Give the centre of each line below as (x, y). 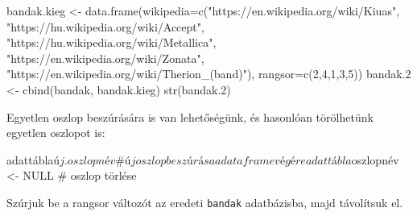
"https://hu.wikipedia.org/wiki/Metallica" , (111, 42)
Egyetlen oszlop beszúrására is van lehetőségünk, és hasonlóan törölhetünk (190, 116)
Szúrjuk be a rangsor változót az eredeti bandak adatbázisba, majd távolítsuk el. (205, 202)
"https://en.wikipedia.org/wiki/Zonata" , (105, 58)
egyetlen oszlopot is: (56, 133)
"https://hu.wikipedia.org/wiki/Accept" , (105, 26)
